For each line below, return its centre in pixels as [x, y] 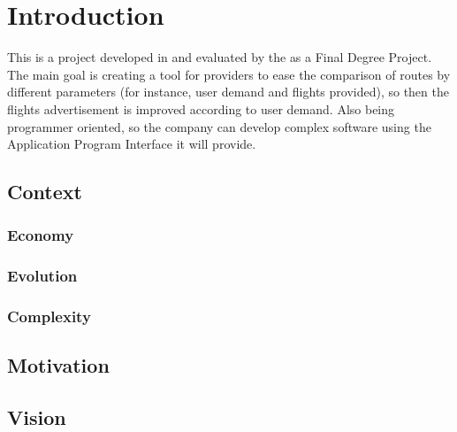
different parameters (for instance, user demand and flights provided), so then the [228, 92]
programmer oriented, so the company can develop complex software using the [219, 126]
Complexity [49, 316]
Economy [41, 235]
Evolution [42, 276]
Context [45, 192]
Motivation [58, 365]
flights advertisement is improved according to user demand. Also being [201, 108]
